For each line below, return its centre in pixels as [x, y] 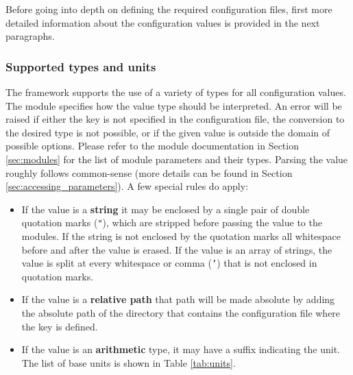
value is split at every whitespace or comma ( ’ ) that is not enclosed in [169, 263]
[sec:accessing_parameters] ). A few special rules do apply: [127, 186]
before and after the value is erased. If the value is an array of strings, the [177, 249]
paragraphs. [30, 36]
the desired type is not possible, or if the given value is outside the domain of [168, 132]
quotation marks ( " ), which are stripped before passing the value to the [172, 222]
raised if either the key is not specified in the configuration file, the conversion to [175, 119]
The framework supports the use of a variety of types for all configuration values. [176, 92]
